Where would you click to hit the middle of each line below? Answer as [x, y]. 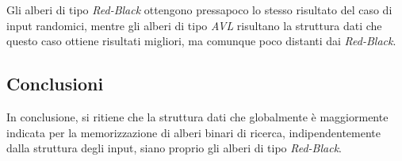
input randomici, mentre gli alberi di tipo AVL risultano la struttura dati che [194, 25]
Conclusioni [55, 84]
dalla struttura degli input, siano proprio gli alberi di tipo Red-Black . [174, 148]
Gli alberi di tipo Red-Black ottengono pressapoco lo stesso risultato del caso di [199, 10]
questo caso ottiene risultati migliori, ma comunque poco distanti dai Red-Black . [201, 41]
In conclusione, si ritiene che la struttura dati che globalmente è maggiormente [197, 116]
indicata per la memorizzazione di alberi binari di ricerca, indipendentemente [193, 132]
